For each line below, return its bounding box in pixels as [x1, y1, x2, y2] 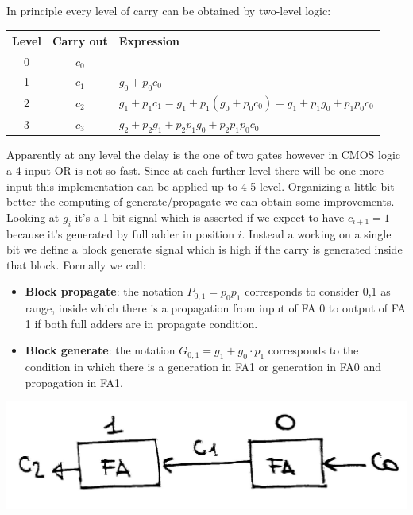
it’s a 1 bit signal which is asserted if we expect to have [75, 208, 345, 225]
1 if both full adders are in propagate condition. [25, 315, 258, 331]
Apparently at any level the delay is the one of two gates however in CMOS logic [6, 146, 401, 163]
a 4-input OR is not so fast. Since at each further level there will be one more [6, 161, 384, 178]
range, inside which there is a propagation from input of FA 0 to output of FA [25, 300, 406, 316]
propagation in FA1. [25, 374, 123, 390]
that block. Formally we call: [6, 256, 146, 273]
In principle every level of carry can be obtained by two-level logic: [6, 2, 331, 18]
